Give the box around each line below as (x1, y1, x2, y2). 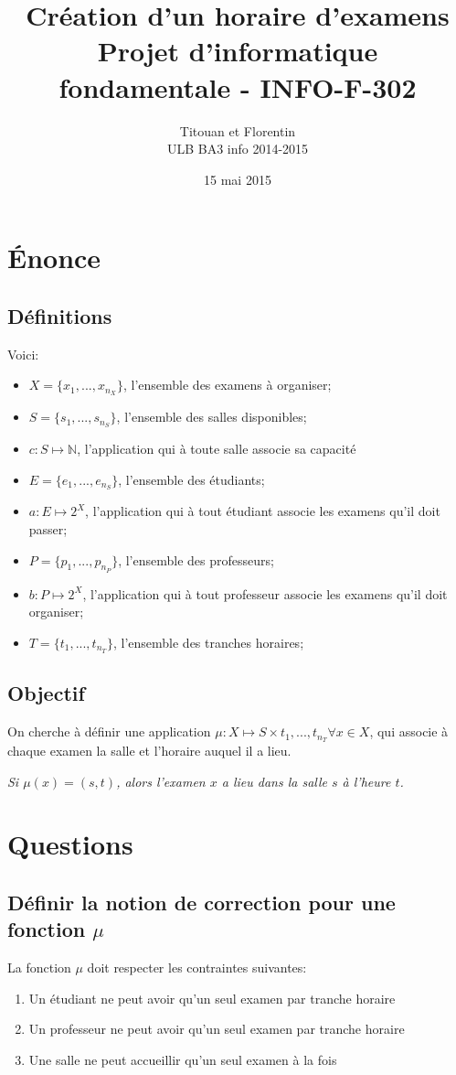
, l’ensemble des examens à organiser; (122, 375, 332, 394)
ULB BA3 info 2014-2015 (166, 139, 309, 158)
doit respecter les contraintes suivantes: (87, 958, 307, 977)
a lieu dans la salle (221, 771, 327, 790)
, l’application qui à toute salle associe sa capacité (77, 438, 356, 457)
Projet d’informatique (97, 32, 378, 70)
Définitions (7, 301, 112, 329)
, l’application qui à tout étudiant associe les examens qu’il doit (85, 501, 440, 521)
